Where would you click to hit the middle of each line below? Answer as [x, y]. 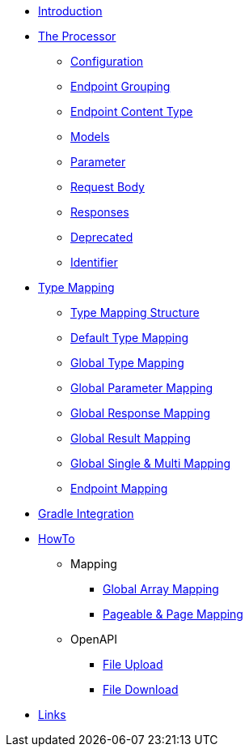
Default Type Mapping [130, 338]
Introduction [70, 11]
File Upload [133, 664]
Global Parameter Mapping [142, 388]
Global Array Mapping [161, 589]
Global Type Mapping [127, 363]
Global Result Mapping [131, 438]
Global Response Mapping [141, 413]
